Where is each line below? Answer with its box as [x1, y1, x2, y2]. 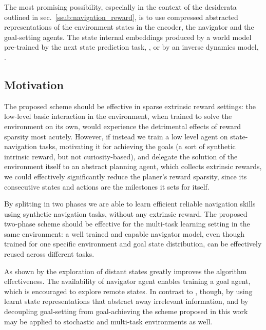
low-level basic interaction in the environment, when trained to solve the [4, 111, 232, 121]
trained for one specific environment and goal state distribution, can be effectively [4, 238, 262, 249]
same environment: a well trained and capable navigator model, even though [4, 228, 245, 239]
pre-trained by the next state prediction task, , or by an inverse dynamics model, [4, 42, 259, 52]
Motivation [4, 76, 64, 92]
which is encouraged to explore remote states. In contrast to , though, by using [4, 285, 253, 296]
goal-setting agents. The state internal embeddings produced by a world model [4, 31, 252, 42]
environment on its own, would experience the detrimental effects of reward [4, 120, 241, 131]
